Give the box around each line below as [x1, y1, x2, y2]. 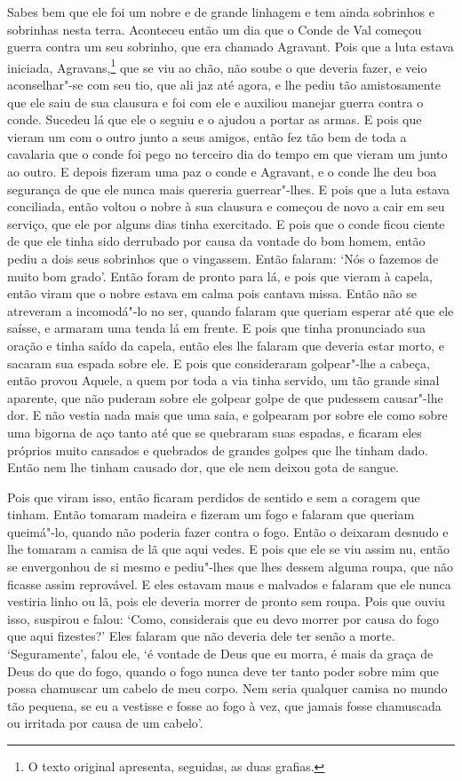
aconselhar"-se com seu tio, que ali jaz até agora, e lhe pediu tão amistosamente [7, 75, 441, 94]
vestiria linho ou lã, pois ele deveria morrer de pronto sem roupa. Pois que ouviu [7, 592, 445, 611]
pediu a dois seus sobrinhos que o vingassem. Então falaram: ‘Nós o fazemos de [7, 248, 439, 267]
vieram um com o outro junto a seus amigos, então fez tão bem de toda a [7, 127, 407, 146]
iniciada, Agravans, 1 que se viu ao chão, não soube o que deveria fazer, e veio [7, 55, 427, 76]
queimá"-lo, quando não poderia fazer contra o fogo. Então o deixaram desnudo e [7, 522, 449, 540]
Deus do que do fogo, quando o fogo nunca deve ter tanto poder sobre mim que [7, 661, 439, 680]
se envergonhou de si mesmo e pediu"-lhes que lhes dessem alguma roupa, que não [7, 557, 454, 576]
